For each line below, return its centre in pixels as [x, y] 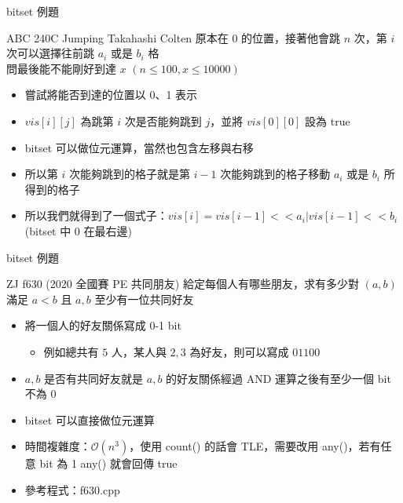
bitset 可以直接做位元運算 [90, 419]
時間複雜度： [58, 446]
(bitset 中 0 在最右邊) [78, 230]
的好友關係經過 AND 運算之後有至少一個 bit [278, 378]
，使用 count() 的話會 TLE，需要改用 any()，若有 [255, 446]
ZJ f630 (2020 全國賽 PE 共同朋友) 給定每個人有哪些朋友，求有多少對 [183, 284]
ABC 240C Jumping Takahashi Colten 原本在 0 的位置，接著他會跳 [174, 37]
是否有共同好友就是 [94, 378]
